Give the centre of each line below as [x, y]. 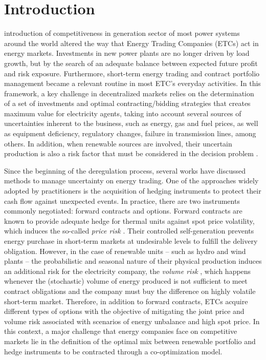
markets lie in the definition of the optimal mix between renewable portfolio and [130, 341]
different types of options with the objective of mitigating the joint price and [124, 311]
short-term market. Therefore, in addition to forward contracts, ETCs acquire [126, 301]
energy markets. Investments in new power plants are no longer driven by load [127, 53]
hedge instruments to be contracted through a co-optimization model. [113, 351]
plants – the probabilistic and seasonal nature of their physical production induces [133, 261]
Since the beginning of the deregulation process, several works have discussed [125, 170]
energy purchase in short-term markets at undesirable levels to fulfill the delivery [131, 241]
